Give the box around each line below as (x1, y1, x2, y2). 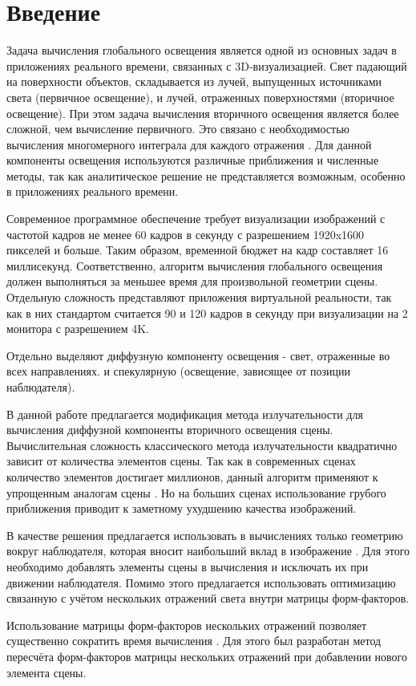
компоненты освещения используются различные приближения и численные (6, 152, 379, 168)
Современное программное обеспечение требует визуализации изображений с (6, 210, 386, 227)
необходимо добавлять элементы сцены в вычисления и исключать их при (6, 558, 369, 574)
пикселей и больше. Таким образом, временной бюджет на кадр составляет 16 (6, 242, 389, 258)
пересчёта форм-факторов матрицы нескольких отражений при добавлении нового (6, 647, 407, 664)
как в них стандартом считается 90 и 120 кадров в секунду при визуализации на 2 (6, 304, 408, 321)
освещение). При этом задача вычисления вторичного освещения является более (6, 104, 399, 121)
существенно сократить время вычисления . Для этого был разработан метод (6, 632, 382, 649)
